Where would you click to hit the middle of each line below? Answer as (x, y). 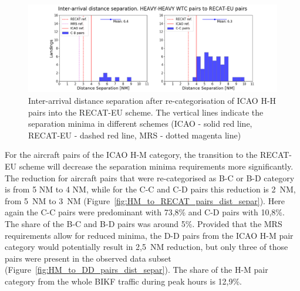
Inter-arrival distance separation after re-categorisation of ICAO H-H (152, 101)
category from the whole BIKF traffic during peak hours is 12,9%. (124, 281)
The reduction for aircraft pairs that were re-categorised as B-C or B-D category (150, 177)
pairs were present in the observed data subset (88, 258)
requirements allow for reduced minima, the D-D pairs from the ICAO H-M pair (149, 235)
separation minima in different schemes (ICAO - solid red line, (140, 123)
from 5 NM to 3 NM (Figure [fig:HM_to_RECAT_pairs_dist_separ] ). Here (145, 200)
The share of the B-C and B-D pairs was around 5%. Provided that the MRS (144, 224)
